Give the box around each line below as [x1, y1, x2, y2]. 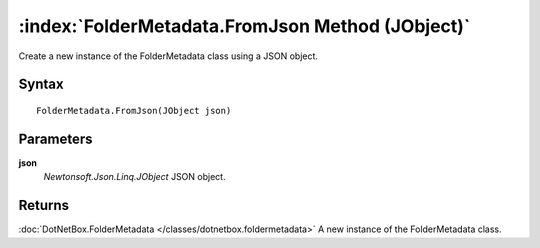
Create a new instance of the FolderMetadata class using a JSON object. [18, 50, 319, 62]
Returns [18, 197, 70, 214]
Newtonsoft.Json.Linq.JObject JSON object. [43, 171, 226, 183]
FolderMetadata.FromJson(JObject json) [36, 105, 232, 116]
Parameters [18, 130, 93, 147]
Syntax [18, 76, 64, 93]
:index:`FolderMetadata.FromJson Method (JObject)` [18, 15, 471, 37]
